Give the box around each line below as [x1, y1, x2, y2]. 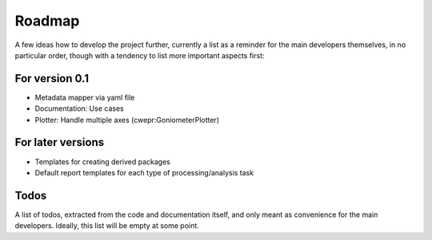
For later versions [14, 136, 104, 149]
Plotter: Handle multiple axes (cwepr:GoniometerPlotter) [34, 115, 220, 124]
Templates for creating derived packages [34, 156, 171, 167]
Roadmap [14, 12, 80, 30]
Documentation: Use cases [34, 104, 124, 113]
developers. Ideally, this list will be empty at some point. [14, 221, 199, 230]
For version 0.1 [14, 72, 90, 85]
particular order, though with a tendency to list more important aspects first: [14, 50, 265, 60]
